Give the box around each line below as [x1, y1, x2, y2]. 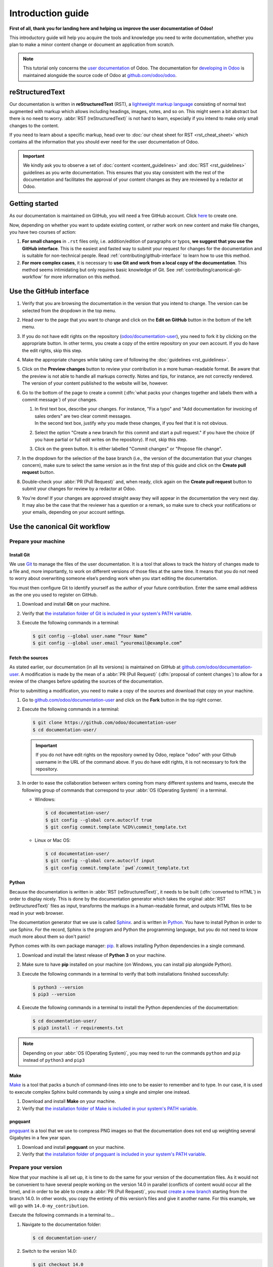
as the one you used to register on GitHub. [9, 591, 98, 598]
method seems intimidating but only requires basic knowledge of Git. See [22, 267, 175, 273]
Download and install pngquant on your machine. [22, 1144, 125, 1150]
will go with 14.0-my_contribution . [9, 1203, 89, 1209]
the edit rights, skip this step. [22, 347, 83, 353]
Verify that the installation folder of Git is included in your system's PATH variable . [22, 610, 192, 616]
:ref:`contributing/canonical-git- [175, 267, 242, 273]
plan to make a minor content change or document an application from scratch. [9, 42, 174, 48]
